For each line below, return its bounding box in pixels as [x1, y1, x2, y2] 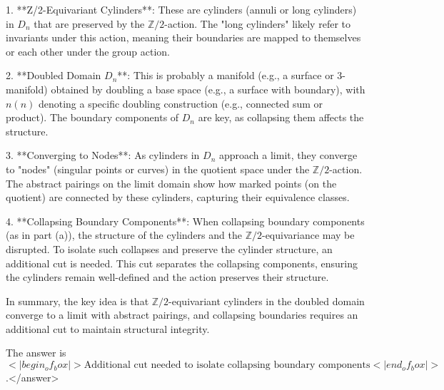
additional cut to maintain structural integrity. [6, 321, 210, 336]
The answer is [6, 345, 66, 360]
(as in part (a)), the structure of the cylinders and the [6, 227, 242, 242]
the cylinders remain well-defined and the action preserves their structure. [6, 270, 329, 284]
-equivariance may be [261, 227, 355, 242]
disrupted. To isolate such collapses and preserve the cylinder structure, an [6, 241, 333, 256]
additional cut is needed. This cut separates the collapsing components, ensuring [6, 255, 358, 270]
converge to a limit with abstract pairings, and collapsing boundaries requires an [6, 307, 358, 322]
